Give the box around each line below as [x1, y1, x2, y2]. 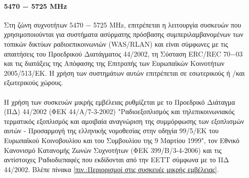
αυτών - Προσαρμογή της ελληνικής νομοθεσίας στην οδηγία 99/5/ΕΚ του [4, 125, 219, 136]
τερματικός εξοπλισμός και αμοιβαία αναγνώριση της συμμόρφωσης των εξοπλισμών [4, 116, 245, 126]
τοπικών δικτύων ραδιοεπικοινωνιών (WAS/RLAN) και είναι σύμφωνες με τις [4, 38, 228, 49]
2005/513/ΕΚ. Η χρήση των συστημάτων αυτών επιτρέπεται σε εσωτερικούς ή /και [4, 67, 245, 78]
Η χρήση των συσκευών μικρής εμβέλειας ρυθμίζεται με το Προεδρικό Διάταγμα [4, 96, 235, 107]
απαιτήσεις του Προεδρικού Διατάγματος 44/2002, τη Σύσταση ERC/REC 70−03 [4, 48, 243, 59]
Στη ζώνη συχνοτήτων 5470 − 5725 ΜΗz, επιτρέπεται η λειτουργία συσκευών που [4, 19, 241, 30]
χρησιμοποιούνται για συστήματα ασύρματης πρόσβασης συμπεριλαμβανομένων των [4, 29, 244, 39]
